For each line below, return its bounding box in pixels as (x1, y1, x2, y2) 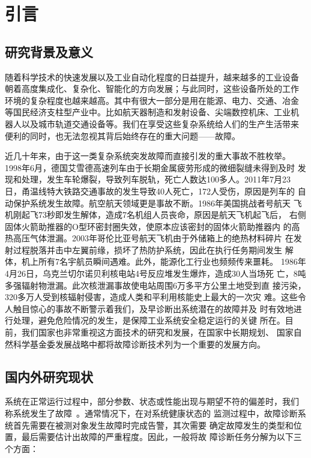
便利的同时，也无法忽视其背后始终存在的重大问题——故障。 (5, 129, 240, 142)
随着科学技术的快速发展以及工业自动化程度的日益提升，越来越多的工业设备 (5, 70, 299, 83)
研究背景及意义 (5, 42, 93, 61)
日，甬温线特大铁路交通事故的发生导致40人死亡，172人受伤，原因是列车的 (5, 184, 295, 197)
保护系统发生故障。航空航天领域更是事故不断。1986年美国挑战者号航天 (13, 196, 291, 209)
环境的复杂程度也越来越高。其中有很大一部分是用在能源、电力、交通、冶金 (5, 94, 299, 106)
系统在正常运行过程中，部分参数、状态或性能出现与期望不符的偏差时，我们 (5, 395, 299, 408)
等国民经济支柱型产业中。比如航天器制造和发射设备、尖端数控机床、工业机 (5, 106, 299, 118)
